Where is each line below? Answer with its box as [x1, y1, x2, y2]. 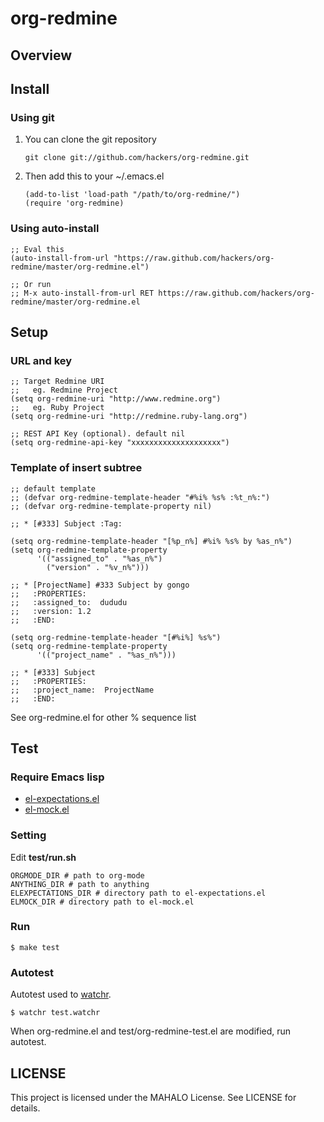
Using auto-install [10, 222, 100, 236]
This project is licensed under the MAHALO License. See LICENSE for [10, 1091, 297, 1103]
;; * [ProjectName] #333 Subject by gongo [10, 580, 190, 590]
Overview [10, 47, 73, 64]
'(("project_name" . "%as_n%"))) [36, 650, 177, 660]
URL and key [10, 353, 73, 367]
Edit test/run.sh [10, 851, 77, 863]
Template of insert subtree [10, 461, 143, 475]
